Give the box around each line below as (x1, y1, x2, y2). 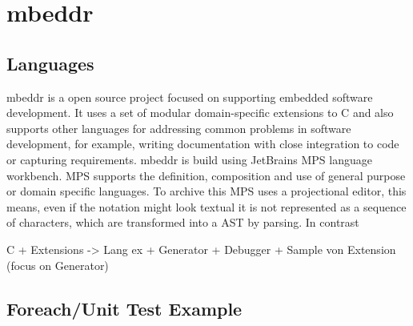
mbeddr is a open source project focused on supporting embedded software (6, 88, 373, 105)
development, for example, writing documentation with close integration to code (6, 135, 399, 152)
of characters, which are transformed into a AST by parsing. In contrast (6, 214, 359, 231)
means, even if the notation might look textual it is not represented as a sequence (6, 198, 407, 215)
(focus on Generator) (6, 256, 109, 273)
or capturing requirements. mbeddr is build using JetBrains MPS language (6, 151, 372, 167)
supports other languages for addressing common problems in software (6, 119, 351, 136)
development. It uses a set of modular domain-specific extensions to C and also (6, 104, 394, 121)
